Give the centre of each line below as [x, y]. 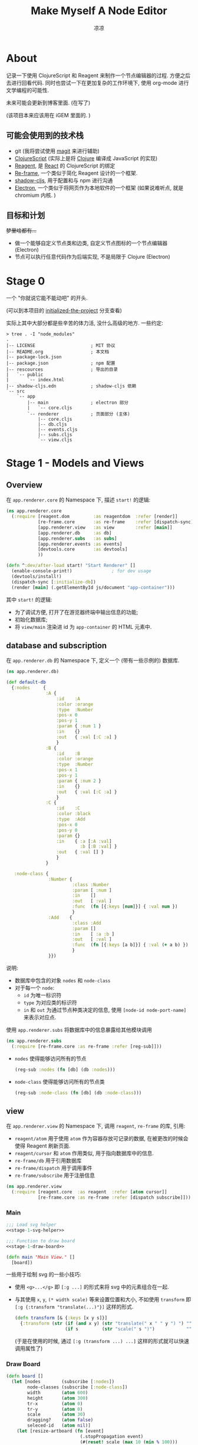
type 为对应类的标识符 [50, 1002]
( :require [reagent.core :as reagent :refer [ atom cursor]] [89, 1192]
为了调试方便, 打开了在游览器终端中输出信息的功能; [76, 612]
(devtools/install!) [37, 576]
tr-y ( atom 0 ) [55, 1409]
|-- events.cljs [57, 430]
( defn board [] [25, 1376]
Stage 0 [26, 281]
